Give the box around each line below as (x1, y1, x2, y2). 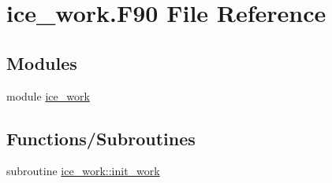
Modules (6, 50, 77, 75)
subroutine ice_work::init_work (6, 163, 160, 179)
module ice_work (6, 87, 90, 104)
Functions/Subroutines (6, 126, 196, 150)
